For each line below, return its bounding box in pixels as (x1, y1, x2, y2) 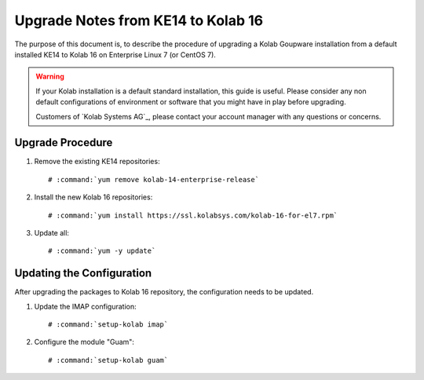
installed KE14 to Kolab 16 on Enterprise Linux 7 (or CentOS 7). (14, 49, 216, 59)
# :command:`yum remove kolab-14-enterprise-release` (48, 175, 259, 184)
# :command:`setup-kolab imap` (48, 320, 169, 329)
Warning (35, 71, 64, 82)
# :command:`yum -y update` (48, 247, 156, 255)
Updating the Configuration (14, 267, 152, 280)
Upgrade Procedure (14, 136, 113, 149)
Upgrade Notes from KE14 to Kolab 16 (14, 12, 263, 29)
